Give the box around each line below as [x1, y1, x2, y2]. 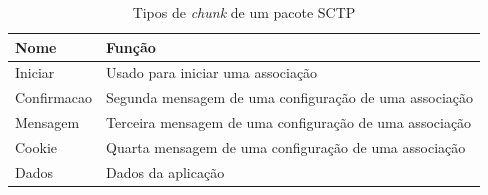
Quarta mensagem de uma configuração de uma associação [106, 136, 466, 157]
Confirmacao [15, 87, 93, 108]
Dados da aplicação [106, 161, 225, 182]
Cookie [15, 136, 57, 157]
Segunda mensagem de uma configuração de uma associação [106, 87, 473, 108]
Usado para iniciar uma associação [106, 62, 318, 83]
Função [106, 36, 156, 57]
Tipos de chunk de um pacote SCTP [132, 2, 356, 22]
